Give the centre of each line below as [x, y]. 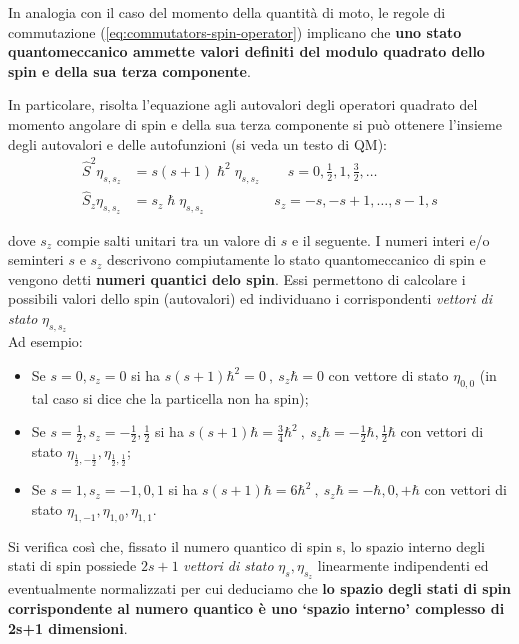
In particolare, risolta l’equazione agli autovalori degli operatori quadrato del [243, 104]
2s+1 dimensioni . [68, 627]
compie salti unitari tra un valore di [166, 239]
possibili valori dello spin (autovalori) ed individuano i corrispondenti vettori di [250, 298]
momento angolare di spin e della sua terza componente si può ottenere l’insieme [255, 123]
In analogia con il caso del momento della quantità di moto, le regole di [227, 12]
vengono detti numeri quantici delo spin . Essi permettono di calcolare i [237, 278]
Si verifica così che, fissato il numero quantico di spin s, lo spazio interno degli [246, 545]
